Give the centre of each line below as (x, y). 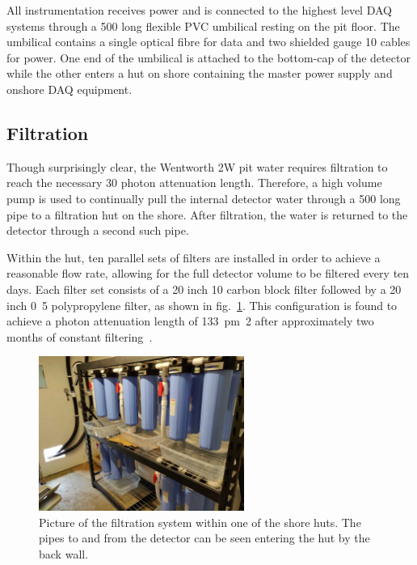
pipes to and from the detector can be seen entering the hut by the (204, 538)
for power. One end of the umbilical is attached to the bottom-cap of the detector (208, 57)
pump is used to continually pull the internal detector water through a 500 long (204, 198)
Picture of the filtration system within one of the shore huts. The (200, 522)
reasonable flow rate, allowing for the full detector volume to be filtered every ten (208, 273)
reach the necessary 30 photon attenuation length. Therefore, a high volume (194, 183)
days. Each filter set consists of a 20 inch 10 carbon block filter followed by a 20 (204, 289)
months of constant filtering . (80, 336)
